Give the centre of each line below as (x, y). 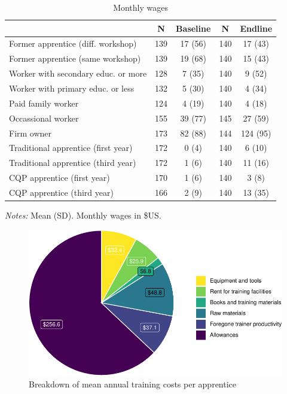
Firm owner (30, 133)
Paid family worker (44, 103)
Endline (256, 28)
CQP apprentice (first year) (59, 178)
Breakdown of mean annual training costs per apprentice (133, 384)
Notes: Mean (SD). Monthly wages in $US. (83, 215)
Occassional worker (44, 118)
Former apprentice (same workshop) (75, 58)
